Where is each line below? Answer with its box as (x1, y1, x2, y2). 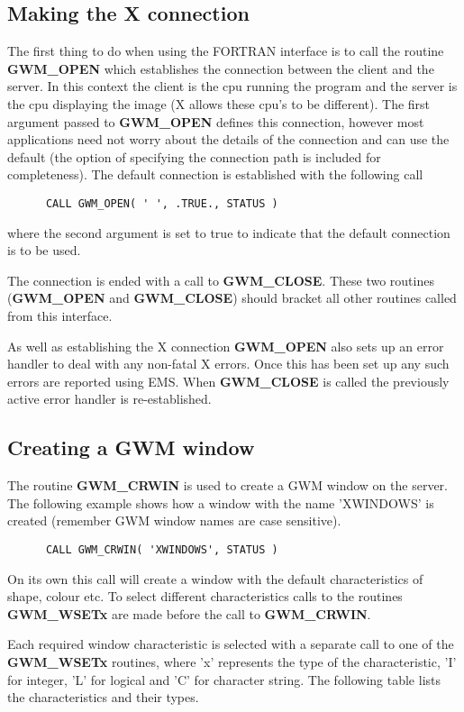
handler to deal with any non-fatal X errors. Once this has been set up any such (7, 354, 450, 373)
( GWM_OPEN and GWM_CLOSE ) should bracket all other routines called (7, 288, 457, 307)
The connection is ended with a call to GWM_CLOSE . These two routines (7, 270, 434, 289)
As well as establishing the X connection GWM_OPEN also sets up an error (7, 336, 444, 355)
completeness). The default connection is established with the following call (7, 165, 423, 184)
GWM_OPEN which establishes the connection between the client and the (7, 59, 434, 78)
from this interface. (7, 306, 113, 324)
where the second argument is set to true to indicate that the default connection (7, 223, 450, 242)
